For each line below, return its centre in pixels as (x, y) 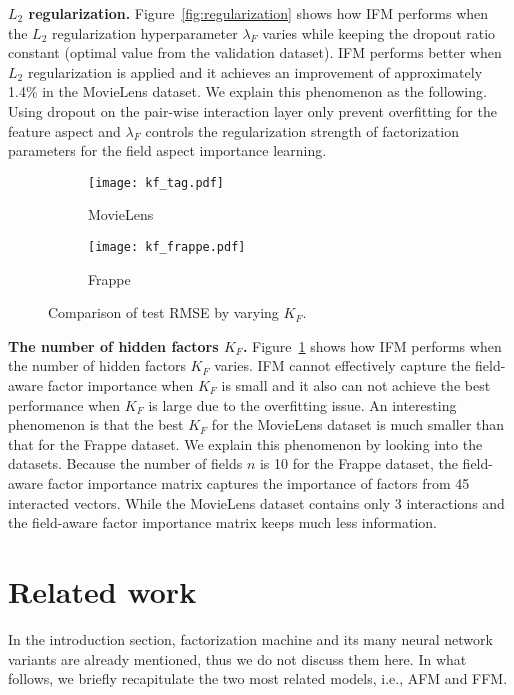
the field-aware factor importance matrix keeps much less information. (222, 522)
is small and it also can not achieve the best (356, 385)
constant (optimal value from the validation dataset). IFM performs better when (255, 52)
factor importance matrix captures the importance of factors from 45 (258, 483)
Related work (102, 590)
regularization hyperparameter (145, 32)
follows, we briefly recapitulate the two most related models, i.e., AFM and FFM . (258, 678)
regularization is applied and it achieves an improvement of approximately (255, 71)
